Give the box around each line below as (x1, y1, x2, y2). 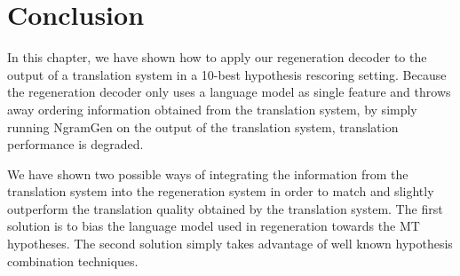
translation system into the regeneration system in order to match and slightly (7, 182, 434, 201)
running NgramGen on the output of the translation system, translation (7, 117, 399, 136)
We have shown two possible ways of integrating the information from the (7, 164, 408, 183)
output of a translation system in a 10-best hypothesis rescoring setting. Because (7, 65, 447, 83)
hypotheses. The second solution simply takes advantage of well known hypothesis (7, 234, 453, 253)
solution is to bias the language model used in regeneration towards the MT (7, 217, 420, 235)
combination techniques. (7, 251, 139, 270)
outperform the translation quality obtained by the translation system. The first (7, 199, 443, 217)
